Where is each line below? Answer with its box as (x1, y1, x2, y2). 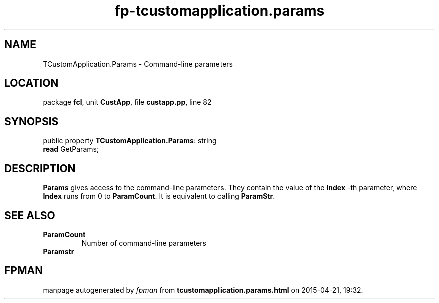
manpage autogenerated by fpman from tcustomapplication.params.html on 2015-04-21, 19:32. (43, 285, 363, 294)
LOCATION (4, 77, 59, 90)
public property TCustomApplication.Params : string (43, 136, 217, 145)
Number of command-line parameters (81, 238, 206, 247)
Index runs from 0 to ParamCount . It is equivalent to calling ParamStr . (43, 192, 275, 201)
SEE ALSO (4, 209, 55, 222)
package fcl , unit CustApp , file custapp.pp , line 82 (43, 98, 212, 107)
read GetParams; (43, 145, 99, 154)
